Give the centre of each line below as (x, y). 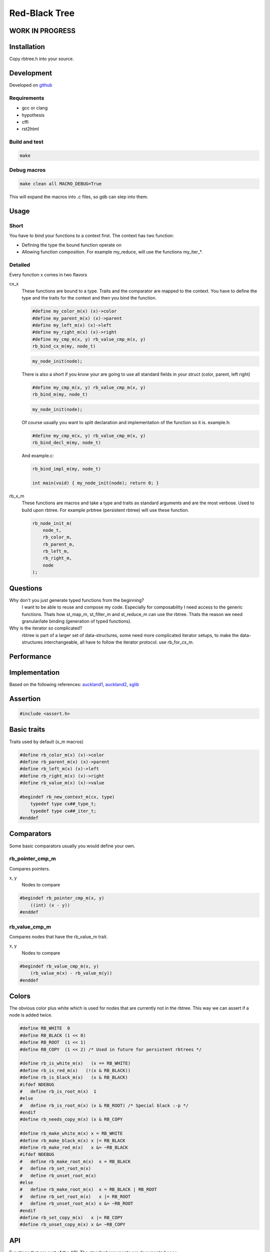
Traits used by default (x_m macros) (46, 742)
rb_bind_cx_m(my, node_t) (64, 346)
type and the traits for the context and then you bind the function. (89, 298)
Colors (20, 996)
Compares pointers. (29, 868)
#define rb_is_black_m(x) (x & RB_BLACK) (74, 1077)
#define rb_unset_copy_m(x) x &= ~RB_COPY (72, 1225)
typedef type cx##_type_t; (63, 804)
